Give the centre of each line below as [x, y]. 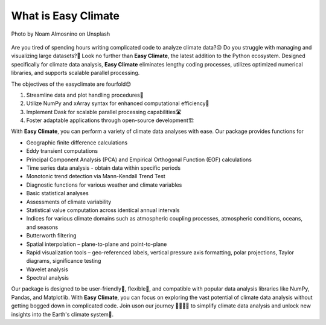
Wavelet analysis [47, 269]
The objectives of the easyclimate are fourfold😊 [71, 84]
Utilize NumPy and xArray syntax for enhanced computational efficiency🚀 [118, 103]
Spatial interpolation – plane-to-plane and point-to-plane [97, 244]
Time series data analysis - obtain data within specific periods [104, 168]
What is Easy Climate [66, 16]
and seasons [42, 227]
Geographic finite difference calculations [77, 143]
